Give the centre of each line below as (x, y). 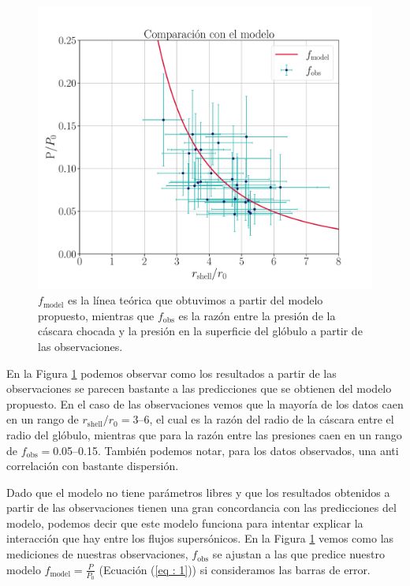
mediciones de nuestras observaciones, (97, 554)
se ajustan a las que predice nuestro (299, 554)
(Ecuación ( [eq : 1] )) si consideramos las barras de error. (235, 569)
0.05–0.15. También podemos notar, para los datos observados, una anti (226, 450)
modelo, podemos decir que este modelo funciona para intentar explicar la (185, 523)
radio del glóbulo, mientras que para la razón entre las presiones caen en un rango (204, 434)
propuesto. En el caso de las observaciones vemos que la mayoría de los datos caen (205, 403)
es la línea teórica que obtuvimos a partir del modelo (195, 300)
